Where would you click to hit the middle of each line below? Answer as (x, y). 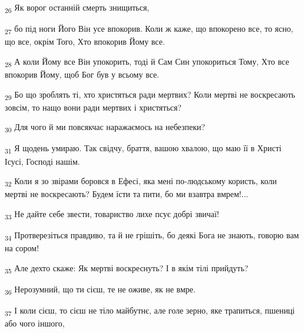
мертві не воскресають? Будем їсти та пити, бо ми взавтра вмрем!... (127, 194)
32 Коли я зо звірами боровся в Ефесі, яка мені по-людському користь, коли (141, 182)
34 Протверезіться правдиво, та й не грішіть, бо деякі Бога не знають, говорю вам (152, 235)
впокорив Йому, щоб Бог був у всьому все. (82, 74)
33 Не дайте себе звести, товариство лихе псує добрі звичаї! (112, 214)
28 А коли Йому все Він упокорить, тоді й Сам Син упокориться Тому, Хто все (147, 62)
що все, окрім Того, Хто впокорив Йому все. (85, 41)
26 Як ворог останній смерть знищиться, (77, 8)
